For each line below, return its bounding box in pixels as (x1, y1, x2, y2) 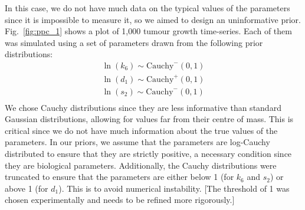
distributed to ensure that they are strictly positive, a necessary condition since (5, 147, 292, 159)
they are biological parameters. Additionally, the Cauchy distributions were (5, 159, 277, 171)
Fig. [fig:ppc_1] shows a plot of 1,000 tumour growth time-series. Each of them (5, 25, 292, 37)
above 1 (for (5, 182, 48, 194)
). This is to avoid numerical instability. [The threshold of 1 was (58, 182, 290, 194)
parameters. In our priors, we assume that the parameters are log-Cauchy (5, 136, 270, 148)
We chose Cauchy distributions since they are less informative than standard (5, 101, 281, 113)
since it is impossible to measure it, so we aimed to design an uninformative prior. (5, 13, 301, 25)
